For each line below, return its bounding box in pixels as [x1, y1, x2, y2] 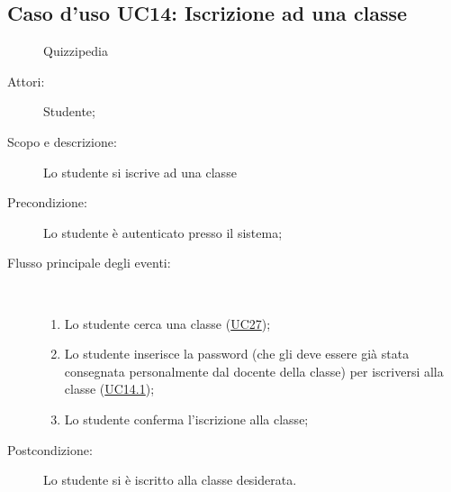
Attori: [7, 71, 45, 90]
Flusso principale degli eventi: [7, 253, 171, 272]
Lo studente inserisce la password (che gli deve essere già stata [64, 344, 410, 363]
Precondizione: [7, 193, 87, 212]
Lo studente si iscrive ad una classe [43, 162, 237, 181]
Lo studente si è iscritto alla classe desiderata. [43, 470, 297, 489]
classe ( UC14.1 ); [64, 379, 155, 398]
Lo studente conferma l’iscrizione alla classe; [64, 409, 309, 428]
